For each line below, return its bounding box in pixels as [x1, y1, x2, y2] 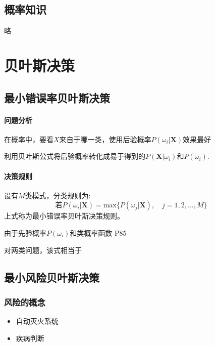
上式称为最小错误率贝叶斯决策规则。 [4, 210, 124, 221]
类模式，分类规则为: [25, 190, 91, 200]
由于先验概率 [4, 227, 46, 238]
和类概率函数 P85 [70, 227, 127, 238]
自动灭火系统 [16, 316, 59, 326]
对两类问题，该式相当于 [4, 244, 82, 255]
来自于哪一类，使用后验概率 [59, 134, 151, 144]
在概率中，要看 [4, 134, 53, 144]
